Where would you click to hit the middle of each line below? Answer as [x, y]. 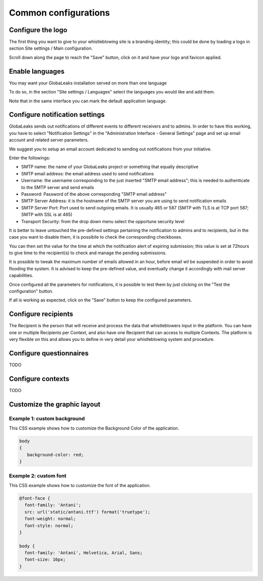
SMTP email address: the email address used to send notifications [88, 173]
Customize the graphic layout [55, 404]
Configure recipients [41, 314]
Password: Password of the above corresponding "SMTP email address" [94, 194]
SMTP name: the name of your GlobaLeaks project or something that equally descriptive [110, 167]
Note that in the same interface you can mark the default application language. [88, 101]
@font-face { [35, 498]
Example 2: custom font [38, 476]
